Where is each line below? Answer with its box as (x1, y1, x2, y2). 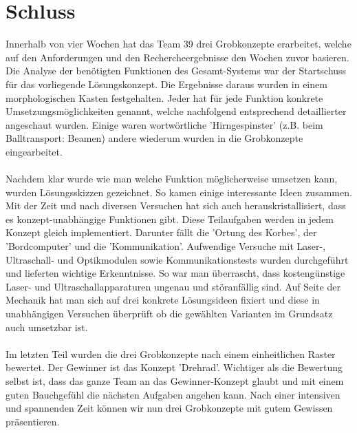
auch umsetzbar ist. (6, 319, 88, 334)
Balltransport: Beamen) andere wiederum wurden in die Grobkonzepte (6, 131, 303, 145)
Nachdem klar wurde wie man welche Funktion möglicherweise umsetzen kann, (6, 171, 338, 186)
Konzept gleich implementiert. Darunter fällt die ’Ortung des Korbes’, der (6, 225, 317, 240)
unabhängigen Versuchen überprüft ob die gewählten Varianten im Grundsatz (6, 306, 333, 320)
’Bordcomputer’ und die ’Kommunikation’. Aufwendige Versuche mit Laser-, (6, 239, 326, 253)
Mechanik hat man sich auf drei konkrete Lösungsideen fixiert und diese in (6, 293, 320, 307)
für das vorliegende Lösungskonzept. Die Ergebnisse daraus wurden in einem (6, 76, 327, 91)
